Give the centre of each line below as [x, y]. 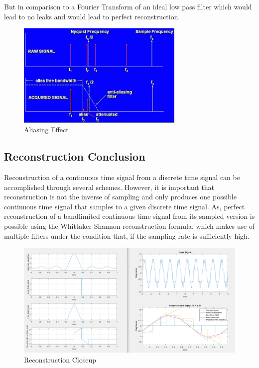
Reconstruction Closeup [60, 359]
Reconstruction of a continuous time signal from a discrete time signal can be [122, 177]
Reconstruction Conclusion [75, 156]
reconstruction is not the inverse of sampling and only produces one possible [120, 197]
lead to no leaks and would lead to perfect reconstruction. [92, 16]
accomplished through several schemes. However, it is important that [109, 187]
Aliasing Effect [46, 130]
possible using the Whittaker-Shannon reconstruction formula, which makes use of [129, 226]
